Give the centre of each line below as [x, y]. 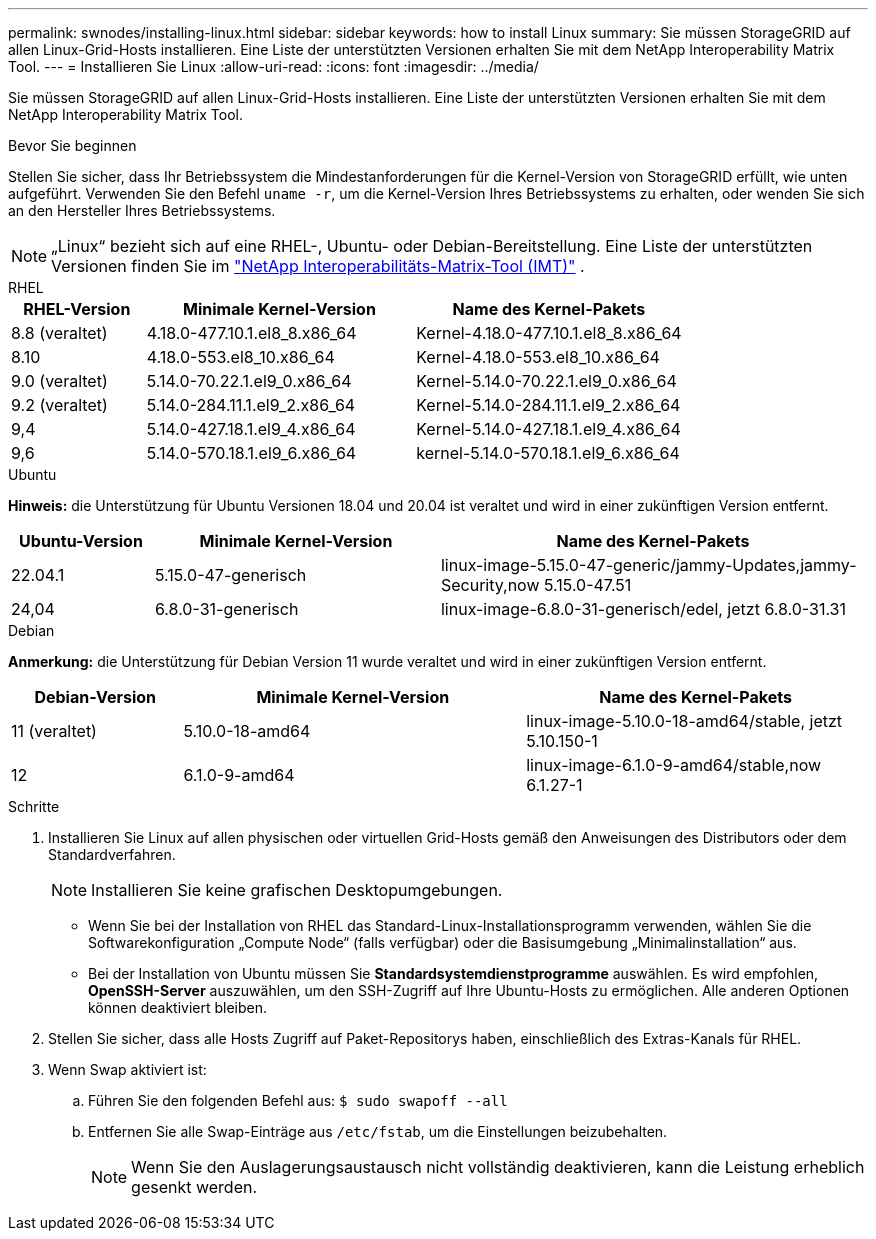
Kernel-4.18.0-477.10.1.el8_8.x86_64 [549, 333]
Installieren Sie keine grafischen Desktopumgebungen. [297, 890]
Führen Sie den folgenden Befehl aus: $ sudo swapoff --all [298, 1100]
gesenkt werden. [194, 1187]
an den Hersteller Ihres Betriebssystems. [142, 210]
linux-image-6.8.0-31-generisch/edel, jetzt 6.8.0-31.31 [643, 609]
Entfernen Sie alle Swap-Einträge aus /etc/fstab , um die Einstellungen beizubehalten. [378, 1131]
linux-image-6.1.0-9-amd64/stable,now [674, 765]
